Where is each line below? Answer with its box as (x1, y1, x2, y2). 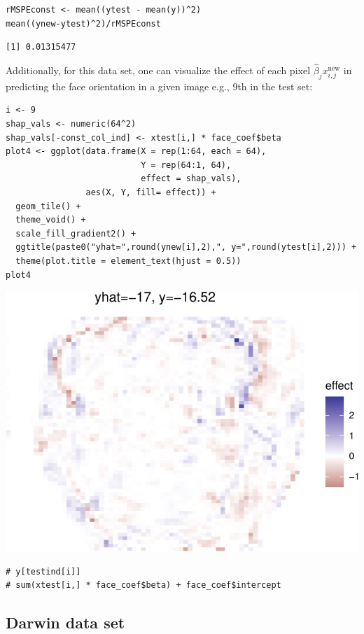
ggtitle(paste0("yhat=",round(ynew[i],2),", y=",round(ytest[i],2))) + (15, 242, 357, 253)
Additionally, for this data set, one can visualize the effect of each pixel (6, 63, 311, 77)
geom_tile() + (15, 201, 81, 211)
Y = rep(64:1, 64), (141, 160, 232, 170)
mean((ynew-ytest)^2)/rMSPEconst (6, 18, 161, 29)
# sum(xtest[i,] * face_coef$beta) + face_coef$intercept (6, 580, 281, 591)
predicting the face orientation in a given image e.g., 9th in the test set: (6, 78, 313, 93)
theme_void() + (15, 215, 86, 225)
